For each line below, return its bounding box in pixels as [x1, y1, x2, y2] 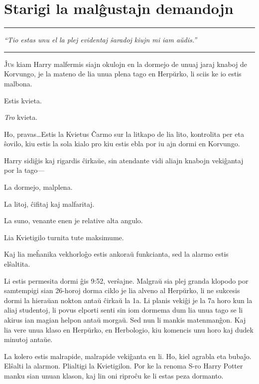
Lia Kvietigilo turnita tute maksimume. [4, 232, 124, 242]
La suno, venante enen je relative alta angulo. [4, 215, 143, 226]
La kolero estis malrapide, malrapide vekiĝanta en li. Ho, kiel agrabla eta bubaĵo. [4, 351, 252, 361]
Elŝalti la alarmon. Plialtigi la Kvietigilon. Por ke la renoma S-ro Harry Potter [4, 361, 243, 371]
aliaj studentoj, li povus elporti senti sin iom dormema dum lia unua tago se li [4, 305, 243, 315]
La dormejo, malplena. [4, 182, 73, 192]
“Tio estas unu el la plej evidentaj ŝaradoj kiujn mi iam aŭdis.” [4, 34, 197, 45]
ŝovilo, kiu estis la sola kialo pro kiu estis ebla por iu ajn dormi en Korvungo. [4, 138, 240, 149]
